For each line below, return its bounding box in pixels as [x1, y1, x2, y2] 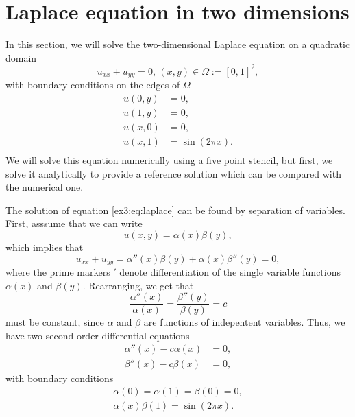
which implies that [5, 239, 84, 254]
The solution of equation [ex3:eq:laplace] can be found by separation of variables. [5, 202, 345, 217]
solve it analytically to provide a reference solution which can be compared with [5, 166, 341, 180]
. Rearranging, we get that [82, 278, 194, 292]
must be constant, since [5, 315, 104, 329]
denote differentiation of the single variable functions [119, 265, 341, 279]
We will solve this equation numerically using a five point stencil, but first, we [5, 153, 333, 167]
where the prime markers [5, 265, 110, 279]
